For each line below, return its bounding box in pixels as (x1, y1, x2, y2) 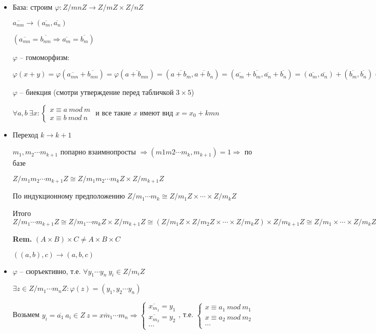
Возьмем (12, 309, 39, 320)
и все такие (95, 107, 131, 117)
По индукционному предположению (12, 190, 125, 201)
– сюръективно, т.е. (19, 265, 81, 276)
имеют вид (140, 107, 173, 117)
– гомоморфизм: (19, 51, 70, 62)
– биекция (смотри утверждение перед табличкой (19, 87, 174, 97)
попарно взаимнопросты (60, 146, 136, 157)
